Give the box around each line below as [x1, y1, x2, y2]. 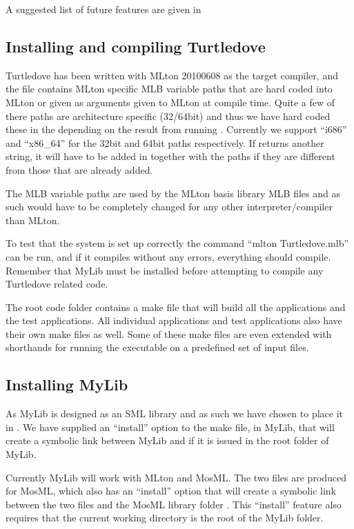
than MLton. [6, 212, 60, 227]
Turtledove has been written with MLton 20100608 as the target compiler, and [6, 68, 338, 82]
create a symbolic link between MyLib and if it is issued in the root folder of [6, 433, 329, 448]
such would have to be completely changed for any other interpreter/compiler [6, 199, 333, 214]
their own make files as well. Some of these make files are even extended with [6, 326, 332, 341]
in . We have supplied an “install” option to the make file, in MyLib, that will [6, 419, 335, 434]
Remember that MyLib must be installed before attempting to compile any [6, 263, 324, 277]
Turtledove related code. [6, 277, 108, 291]
